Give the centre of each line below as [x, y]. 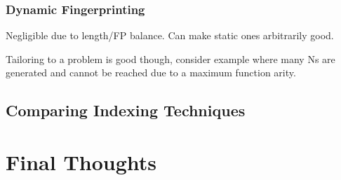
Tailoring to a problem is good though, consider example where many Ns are [170, 58]
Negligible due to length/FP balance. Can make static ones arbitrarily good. [170, 35]
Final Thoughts [81, 161]
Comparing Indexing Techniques [126, 110]
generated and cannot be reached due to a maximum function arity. [151, 72]
